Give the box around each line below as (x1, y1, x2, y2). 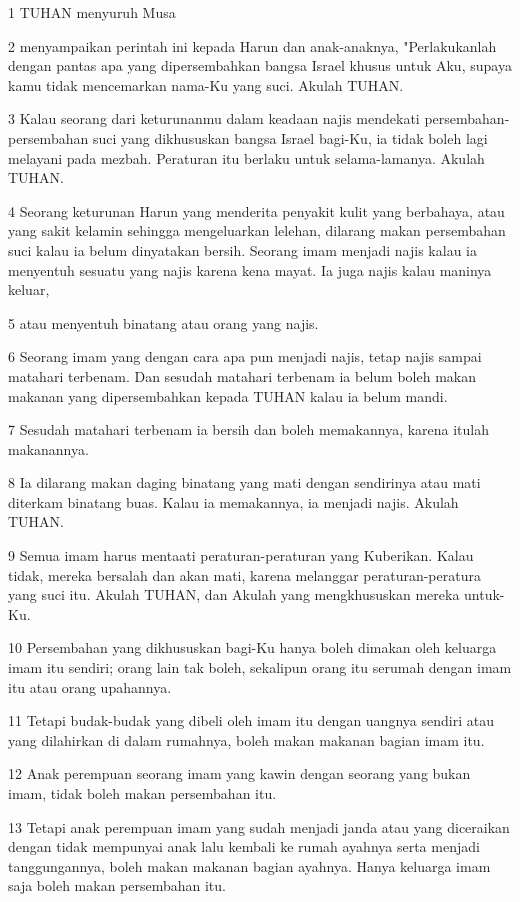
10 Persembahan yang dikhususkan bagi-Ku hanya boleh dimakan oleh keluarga (8, 637, 497, 658)
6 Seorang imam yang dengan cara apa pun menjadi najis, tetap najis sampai (8, 346, 482, 367)
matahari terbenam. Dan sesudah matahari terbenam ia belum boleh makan (8, 365, 476, 386)
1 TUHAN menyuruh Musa (8, 2, 176, 22)
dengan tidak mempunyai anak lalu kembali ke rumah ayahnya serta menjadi (8, 836, 480, 857)
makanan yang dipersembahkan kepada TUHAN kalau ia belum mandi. (8, 385, 448, 406)
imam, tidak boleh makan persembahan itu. (8, 783, 277, 803)
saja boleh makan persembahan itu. (8, 875, 226, 896)
